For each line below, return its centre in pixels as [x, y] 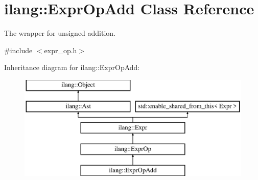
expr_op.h [61, 50]
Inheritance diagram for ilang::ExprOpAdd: [72, 67]
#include [18, 50]
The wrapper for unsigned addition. [60, 33]
